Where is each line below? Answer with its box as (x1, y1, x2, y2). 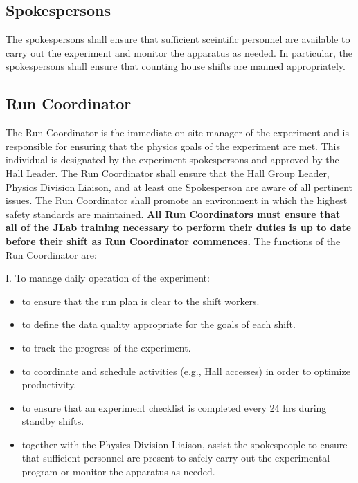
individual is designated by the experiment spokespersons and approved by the (6, 152, 339, 167)
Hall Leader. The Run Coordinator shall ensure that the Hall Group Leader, (6, 165, 330, 180)
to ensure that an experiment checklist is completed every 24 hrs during (21, 400, 327, 414)
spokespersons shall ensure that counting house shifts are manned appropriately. (6, 59, 346, 73)
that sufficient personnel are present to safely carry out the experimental (21, 450, 330, 465)
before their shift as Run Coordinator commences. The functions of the (6, 233, 341, 248)
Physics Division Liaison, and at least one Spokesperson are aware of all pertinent (6, 179, 353, 194)
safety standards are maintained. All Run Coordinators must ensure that (6, 206, 341, 221)
